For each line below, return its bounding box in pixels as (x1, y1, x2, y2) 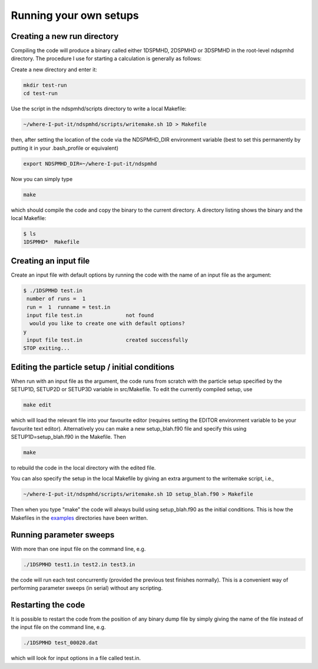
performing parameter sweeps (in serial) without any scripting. (11, 585, 163, 592)
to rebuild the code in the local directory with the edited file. (11, 464, 156, 471)
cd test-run (23, 90, 58, 97)
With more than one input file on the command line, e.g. (11, 545, 146, 552)
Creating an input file (11, 255, 90, 265)
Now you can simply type (11, 175, 73, 182)
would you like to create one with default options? (29, 320, 185, 327)
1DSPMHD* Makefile (23, 239, 79, 245)
